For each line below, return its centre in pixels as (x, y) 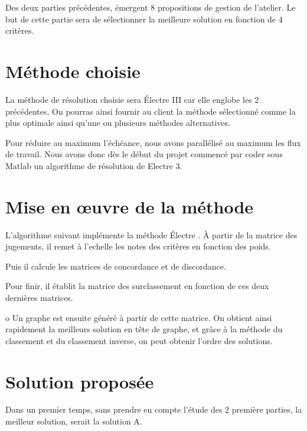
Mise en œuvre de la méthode (130, 206)
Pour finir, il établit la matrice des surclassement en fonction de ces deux (137, 286)
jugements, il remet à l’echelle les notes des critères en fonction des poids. (138, 246)
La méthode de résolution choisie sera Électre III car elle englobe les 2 (132, 99)
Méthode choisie (73, 71)
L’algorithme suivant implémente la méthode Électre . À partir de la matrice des (151, 234)
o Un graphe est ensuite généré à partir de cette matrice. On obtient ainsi (139, 317)
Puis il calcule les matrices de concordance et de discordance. (116, 266)
